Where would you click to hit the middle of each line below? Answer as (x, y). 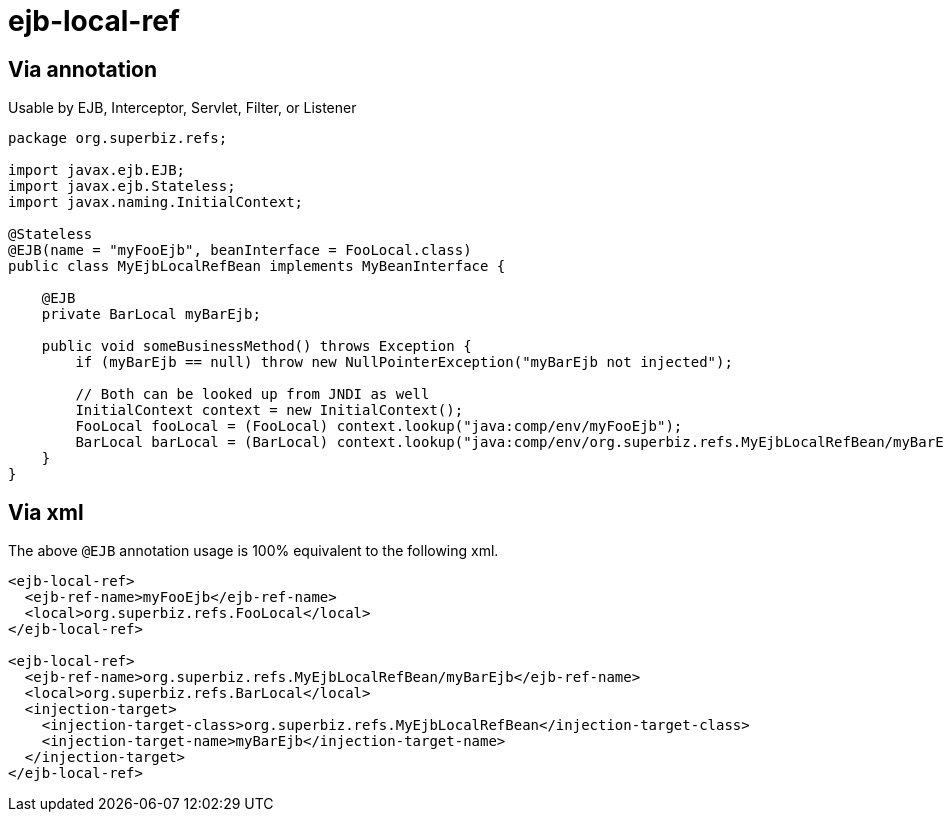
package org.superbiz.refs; (118, 138)
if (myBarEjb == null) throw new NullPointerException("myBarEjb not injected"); (404, 362)
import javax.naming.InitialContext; (156, 202)
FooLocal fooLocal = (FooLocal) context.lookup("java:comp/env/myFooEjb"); (379, 426)
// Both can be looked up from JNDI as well (252, 394)
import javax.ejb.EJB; (97, 170)
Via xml (46, 512)
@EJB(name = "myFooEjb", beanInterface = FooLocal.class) (240, 250)
